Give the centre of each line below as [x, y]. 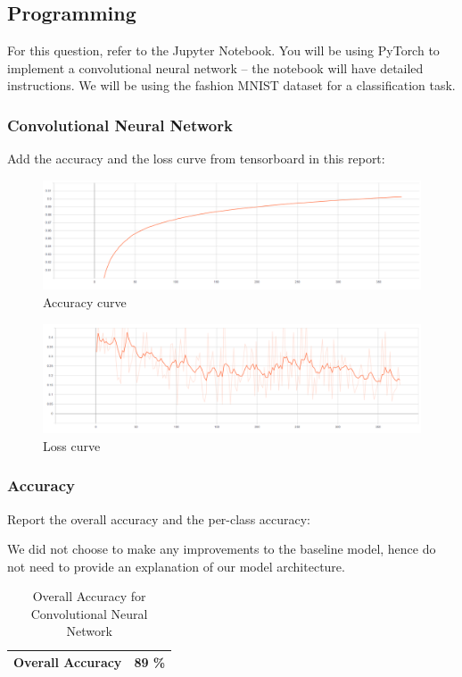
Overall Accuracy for [89, 596]
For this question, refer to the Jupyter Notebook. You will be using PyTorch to [223, 50]
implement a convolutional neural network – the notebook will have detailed [215, 67]
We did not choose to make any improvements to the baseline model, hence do [222, 549]
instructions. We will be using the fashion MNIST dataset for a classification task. [231, 85]
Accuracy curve [85, 301]
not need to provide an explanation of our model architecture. [176, 566]
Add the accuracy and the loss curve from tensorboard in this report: [196, 159]
